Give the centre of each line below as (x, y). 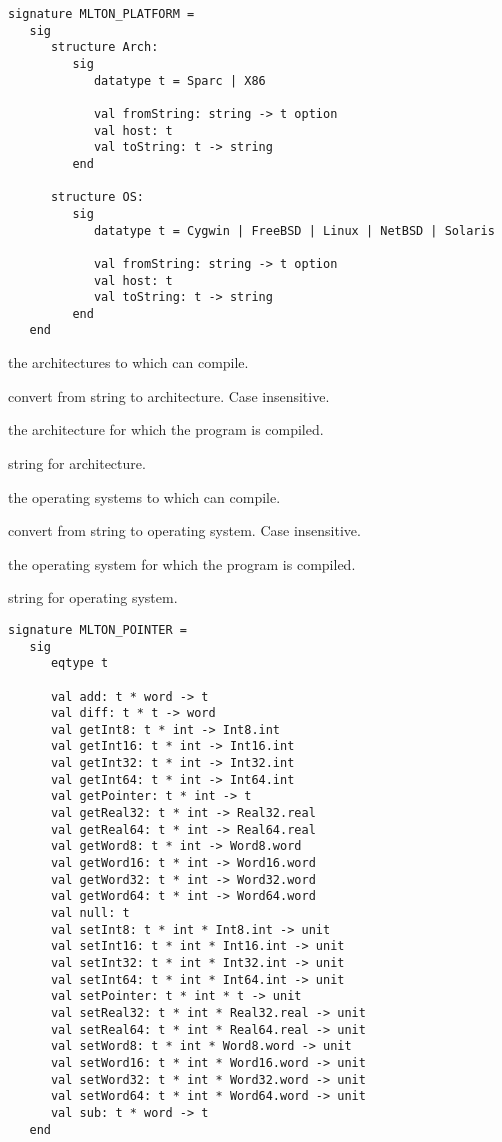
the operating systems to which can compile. (144, 496)
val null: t (90, 913)
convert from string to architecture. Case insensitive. (169, 395)
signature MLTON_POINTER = (97, 629)
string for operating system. (93, 597)
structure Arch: (104, 47)
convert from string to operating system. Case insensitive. (184, 530)
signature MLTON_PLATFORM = (101, 14)
